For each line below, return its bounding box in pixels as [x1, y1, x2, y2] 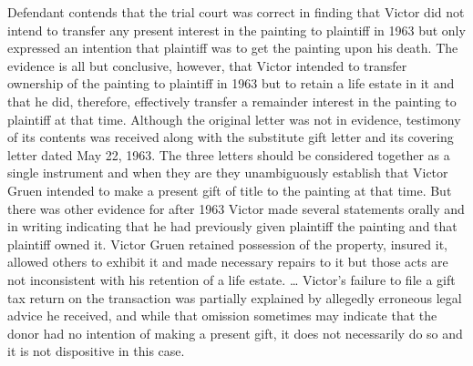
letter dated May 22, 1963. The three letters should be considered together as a [7, 145, 450, 164]
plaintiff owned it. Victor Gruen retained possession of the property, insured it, [7, 234, 447, 253]
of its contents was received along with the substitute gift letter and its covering [7, 127, 454, 147]
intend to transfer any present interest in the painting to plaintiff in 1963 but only [7, 20, 466, 39]
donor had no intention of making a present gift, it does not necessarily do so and [7, 323, 463, 342]
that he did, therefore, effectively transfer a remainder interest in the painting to [7, 91, 457, 110]
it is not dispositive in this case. [7, 341, 185, 361]
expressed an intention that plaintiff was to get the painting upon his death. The [7, 38, 458, 57]
